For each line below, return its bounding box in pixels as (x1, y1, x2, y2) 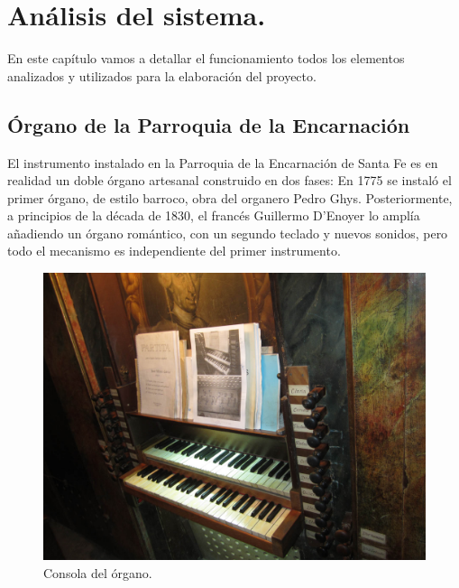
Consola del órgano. (43, 563, 152, 582)
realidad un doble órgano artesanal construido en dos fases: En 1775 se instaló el (7, 171, 452, 190)
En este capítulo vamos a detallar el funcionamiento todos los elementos (7, 49, 405, 68)
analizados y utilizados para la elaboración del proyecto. (7, 66, 317, 85)
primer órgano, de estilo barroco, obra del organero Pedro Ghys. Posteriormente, (7, 188, 453, 207)
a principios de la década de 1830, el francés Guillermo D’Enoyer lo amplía (7, 206, 420, 225)
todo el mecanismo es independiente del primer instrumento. (7, 241, 341, 260)
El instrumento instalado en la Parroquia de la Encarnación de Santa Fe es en (7, 153, 438, 172)
